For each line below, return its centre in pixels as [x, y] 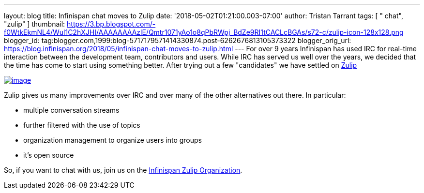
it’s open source [49, 155]
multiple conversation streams [71, 110]
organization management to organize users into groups [113, 140]
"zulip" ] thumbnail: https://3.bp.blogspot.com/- [80, 24]
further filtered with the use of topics [82, 125]
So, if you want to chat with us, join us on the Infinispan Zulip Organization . [123, 170]
